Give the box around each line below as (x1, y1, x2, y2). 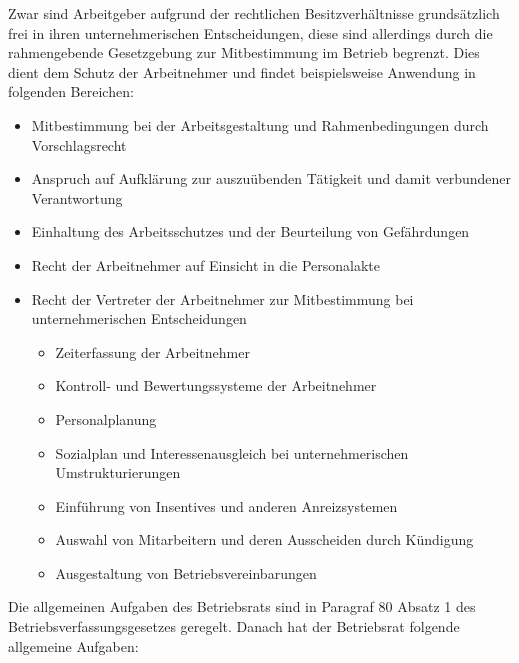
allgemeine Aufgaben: (8, 635, 139, 656)
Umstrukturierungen (55, 462, 181, 483)
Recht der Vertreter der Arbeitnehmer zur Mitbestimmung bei (31, 288, 414, 309)
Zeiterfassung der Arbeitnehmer (55, 341, 250, 362)
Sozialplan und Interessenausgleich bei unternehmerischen (55, 442, 409, 463)
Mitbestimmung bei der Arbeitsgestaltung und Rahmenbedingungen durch (31, 114, 489, 135)
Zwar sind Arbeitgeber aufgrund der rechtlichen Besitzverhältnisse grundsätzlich (8, 3, 500, 23)
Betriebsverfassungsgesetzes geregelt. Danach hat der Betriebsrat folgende (8, 616, 460, 637)
